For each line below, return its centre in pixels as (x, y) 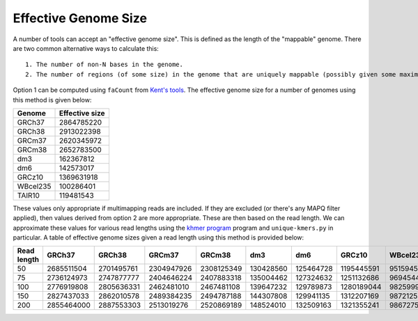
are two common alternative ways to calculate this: (86, 48)
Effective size (82, 113)
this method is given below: (52, 100)
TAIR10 (28, 195)
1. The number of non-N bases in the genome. (104, 65)
